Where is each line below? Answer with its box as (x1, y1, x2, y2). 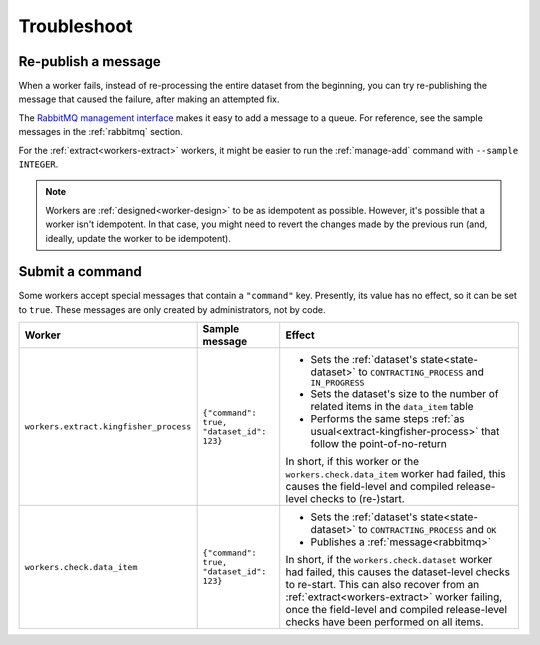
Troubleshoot (18, 15, 134, 37)
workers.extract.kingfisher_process (24, 421, 192, 432)
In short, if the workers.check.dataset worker (285, 553, 493, 567)
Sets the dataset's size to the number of (310, 387, 499, 401)
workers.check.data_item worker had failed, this (285, 467, 506, 481)
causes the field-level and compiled (285, 480, 454, 494)
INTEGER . (18, 158, 59, 170)
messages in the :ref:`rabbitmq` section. (18, 126, 184, 138)
